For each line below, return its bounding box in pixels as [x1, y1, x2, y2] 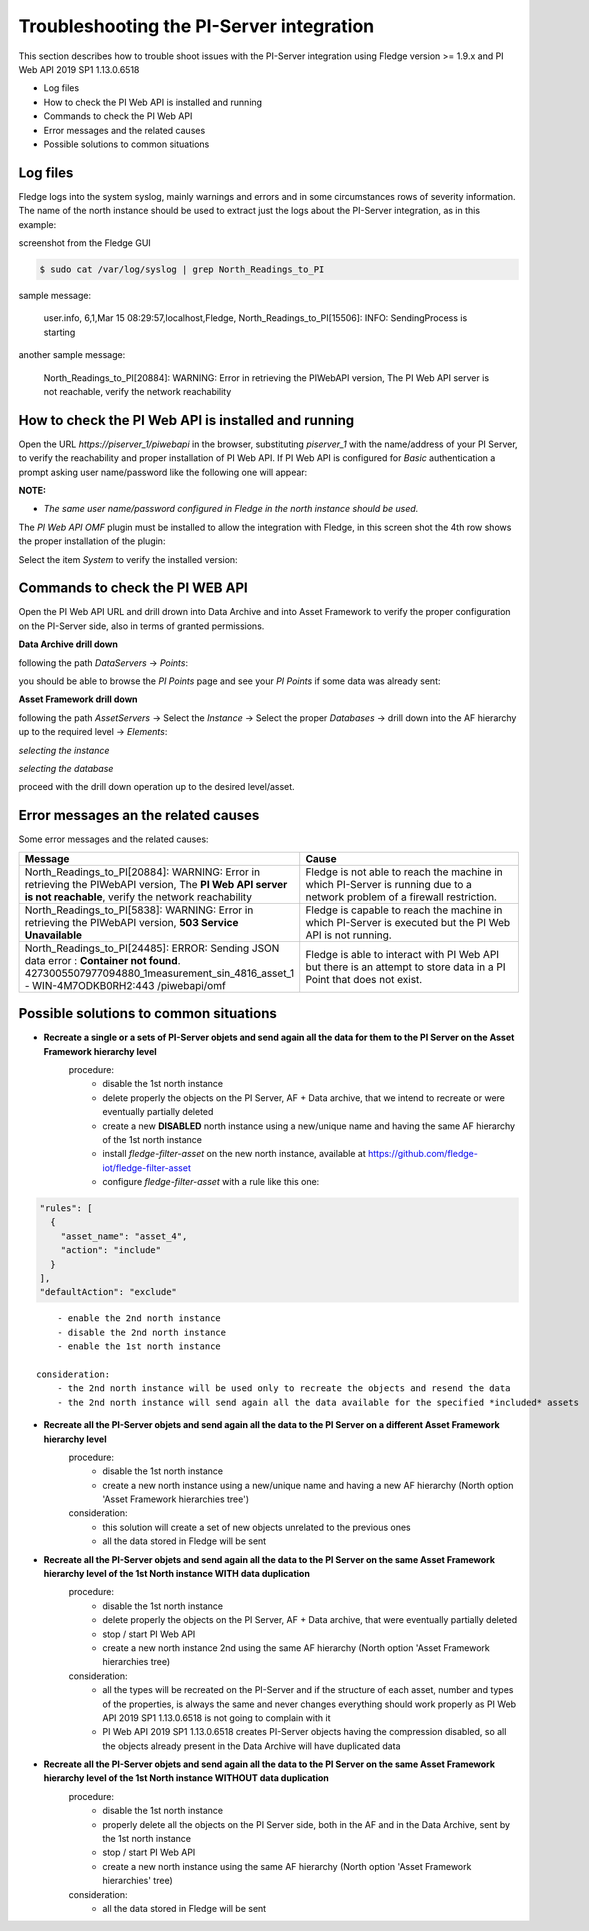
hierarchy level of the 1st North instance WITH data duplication [43, 1568, 310, 1580]
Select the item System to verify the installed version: [18, 553, 239, 565]
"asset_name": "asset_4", [60, 1230, 188, 1242]
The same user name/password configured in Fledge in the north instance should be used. [43, 503, 419, 515]
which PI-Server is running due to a [305, 877, 472, 891]
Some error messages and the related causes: [18, 833, 209, 845]
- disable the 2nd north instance [56, 1326, 227, 1338]
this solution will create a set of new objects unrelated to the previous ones [102, 1521, 411, 1533]
